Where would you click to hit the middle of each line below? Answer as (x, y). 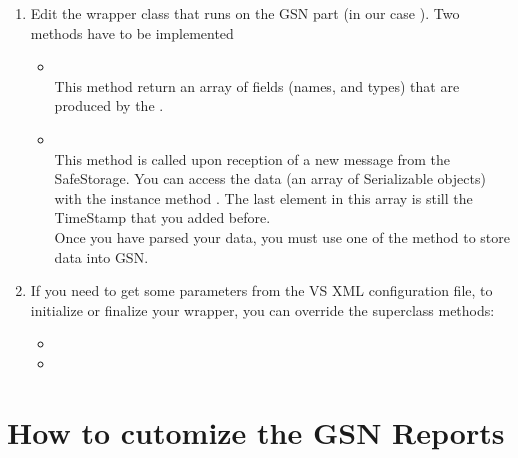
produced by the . (109, 105)
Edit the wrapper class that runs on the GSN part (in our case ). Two (245, 13)
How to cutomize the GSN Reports (256, 431)
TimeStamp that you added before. (162, 217)
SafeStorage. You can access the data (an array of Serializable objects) (270, 178)
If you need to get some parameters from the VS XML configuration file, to (261, 290)
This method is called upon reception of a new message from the (252, 158)
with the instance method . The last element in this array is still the (263, 197)
